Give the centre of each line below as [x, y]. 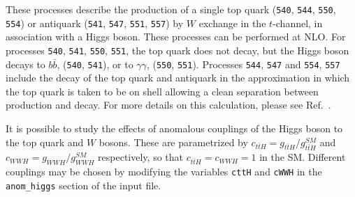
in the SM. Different [303, 157]
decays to [26, 64]
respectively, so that [140, 157]
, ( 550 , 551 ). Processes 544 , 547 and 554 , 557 [243, 64]
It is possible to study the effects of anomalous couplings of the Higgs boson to [174, 128]
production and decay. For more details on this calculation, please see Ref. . [168, 105]
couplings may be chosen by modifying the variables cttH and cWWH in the [164, 172]
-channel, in [298, 23]
